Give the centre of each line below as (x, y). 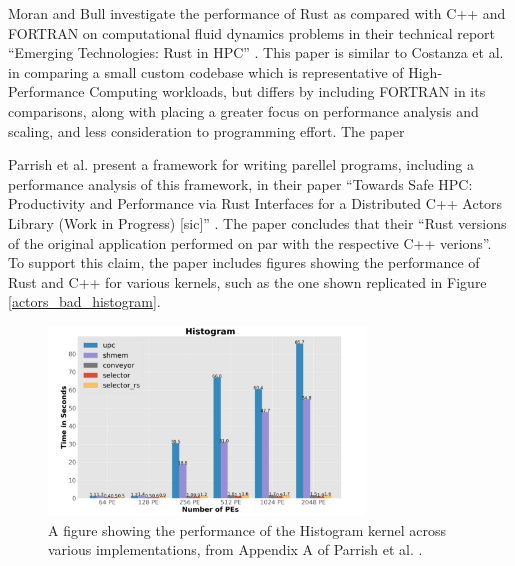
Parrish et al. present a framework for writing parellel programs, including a (241, 164)
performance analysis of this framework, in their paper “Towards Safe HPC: (240, 183)
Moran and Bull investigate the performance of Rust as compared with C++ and (257, 13)
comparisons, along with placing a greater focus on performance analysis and (243, 110)
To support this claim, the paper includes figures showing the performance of (244, 262)
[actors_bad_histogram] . (84, 301)
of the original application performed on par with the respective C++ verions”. (250, 242)
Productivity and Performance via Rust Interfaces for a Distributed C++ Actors (255, 203)
